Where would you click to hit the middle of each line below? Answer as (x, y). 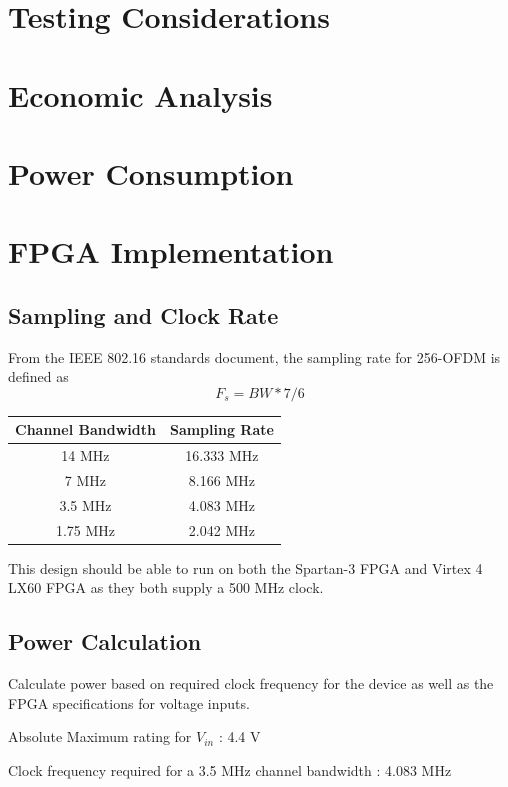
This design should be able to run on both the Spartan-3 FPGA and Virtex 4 (245, 567)
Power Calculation (105, 641)
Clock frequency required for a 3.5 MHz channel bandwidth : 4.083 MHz (230, 770)
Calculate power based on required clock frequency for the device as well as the (251, 683)
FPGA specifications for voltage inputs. (129, 702)
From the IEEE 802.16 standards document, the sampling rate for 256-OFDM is (254, 356)
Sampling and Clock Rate (143, 314)
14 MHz (85, 455)
